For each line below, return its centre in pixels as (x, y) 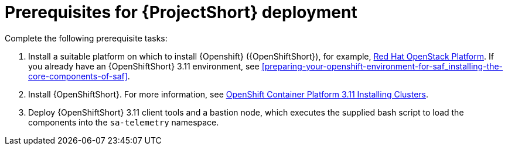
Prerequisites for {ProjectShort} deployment (181, 12)
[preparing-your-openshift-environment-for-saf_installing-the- (382, 66)
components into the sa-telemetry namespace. (124, 122)
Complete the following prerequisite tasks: (86, 38)
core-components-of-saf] (78, 76)
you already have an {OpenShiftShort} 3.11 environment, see (144, 66)
